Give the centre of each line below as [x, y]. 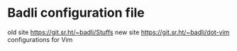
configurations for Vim [40, 39]
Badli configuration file [76, 13]
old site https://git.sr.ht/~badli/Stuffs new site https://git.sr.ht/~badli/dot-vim [118, 32]
